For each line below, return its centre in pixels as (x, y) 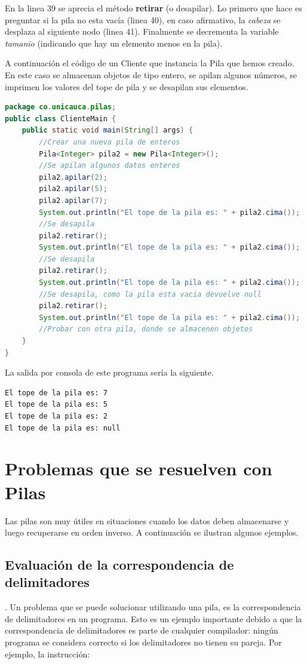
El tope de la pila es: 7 (56, 393)
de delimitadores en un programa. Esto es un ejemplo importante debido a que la (153, 618)
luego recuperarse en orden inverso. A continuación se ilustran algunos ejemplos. (152, 532)
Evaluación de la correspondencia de (119, 565)
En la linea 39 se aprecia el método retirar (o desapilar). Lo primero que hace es (153, 8)
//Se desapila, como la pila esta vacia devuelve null (150, 294)
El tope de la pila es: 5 (56, 405)
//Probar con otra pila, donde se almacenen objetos (146, 329)
